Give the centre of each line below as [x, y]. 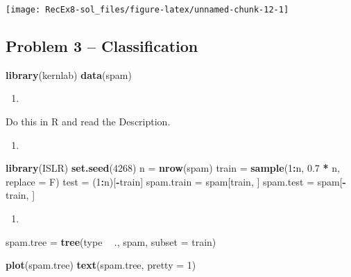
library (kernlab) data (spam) [69, 74]
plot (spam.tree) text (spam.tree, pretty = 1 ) [101, 265]
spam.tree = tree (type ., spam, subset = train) [111, 241]
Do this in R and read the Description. [88, 122]
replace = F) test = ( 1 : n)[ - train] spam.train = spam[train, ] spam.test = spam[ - [176, 181]
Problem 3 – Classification [102, 46]
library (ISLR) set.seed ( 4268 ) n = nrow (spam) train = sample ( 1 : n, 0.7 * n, [173, 168]
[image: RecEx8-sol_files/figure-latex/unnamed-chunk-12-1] [147, 10]
